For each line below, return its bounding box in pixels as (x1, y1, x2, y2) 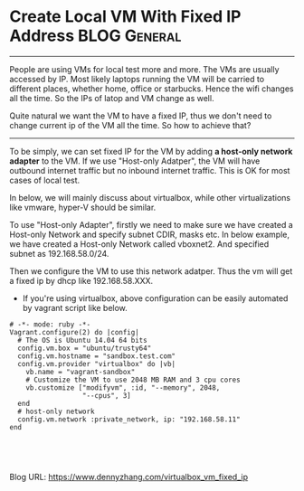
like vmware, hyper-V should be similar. (9, 202, 157, 212)
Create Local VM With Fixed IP (9, 6, 242, 27)
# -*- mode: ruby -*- (9, 319, 91, 329)
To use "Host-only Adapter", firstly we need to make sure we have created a (9, 219, 294, 230)
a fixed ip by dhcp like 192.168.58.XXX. (9, 275, 154, 286)
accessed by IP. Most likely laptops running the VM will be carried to (9, 73, 265, 84)
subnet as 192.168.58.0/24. (9, 248, 109, 259)
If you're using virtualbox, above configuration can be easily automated (22, 292, 289, 304)
